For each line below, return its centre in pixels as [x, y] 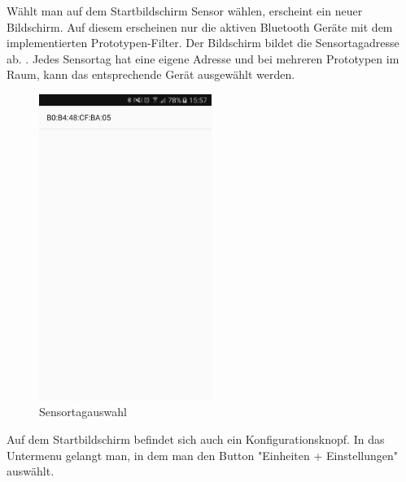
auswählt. [31, 471]
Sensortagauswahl [83, 412]
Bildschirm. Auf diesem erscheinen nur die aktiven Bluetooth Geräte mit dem [200, 26]
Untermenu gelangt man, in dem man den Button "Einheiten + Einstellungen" [202, 455]
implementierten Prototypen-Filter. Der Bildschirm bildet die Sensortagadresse [203, 43]
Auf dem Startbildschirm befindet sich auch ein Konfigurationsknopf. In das [196, 439]
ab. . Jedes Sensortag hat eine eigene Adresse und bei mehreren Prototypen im [203, 58]
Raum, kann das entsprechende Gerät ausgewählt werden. [151, 74]
